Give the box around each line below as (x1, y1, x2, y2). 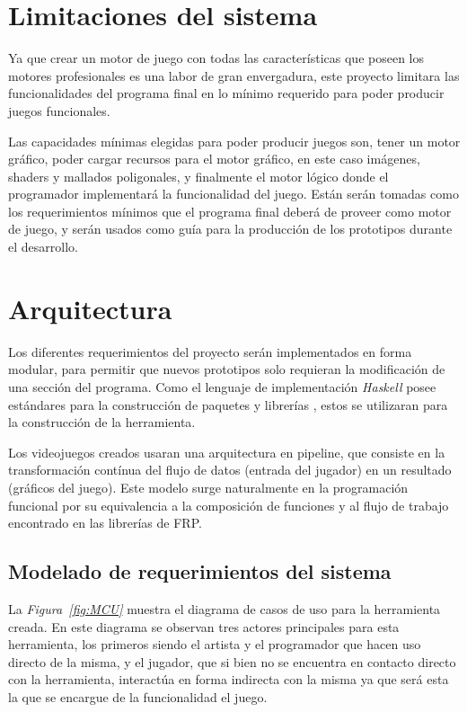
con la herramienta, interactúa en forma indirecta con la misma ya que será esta (8, 670, 449, 689)
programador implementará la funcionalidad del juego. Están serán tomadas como (8, 184, 459, 203)
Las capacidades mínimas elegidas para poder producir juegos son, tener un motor (8, 131, 461, 150)
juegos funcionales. (8, 101, 110, 120)
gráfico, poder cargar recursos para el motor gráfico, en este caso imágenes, (8, 149, 420, 168)
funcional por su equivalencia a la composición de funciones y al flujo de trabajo (8, 495, 449, 514)
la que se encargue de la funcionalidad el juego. (8, 687, 268, 706)
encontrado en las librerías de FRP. (8, 513, 202, 532)
